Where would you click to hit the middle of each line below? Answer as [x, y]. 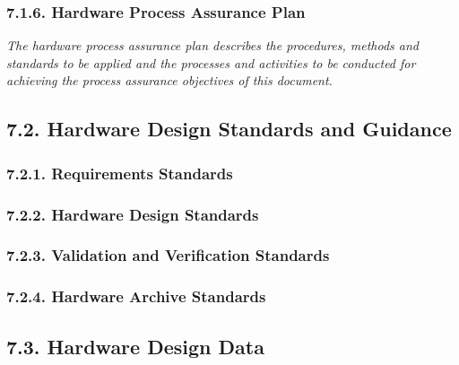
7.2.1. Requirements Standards [120, 173]
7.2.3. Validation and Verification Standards [168, 255]
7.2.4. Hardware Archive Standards [136, 296]
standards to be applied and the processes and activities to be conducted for [211, 62]
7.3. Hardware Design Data [135, 346]
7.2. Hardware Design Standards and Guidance [229, 129]
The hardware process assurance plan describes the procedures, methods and [212, 45]
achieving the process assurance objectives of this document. [169, 80]
